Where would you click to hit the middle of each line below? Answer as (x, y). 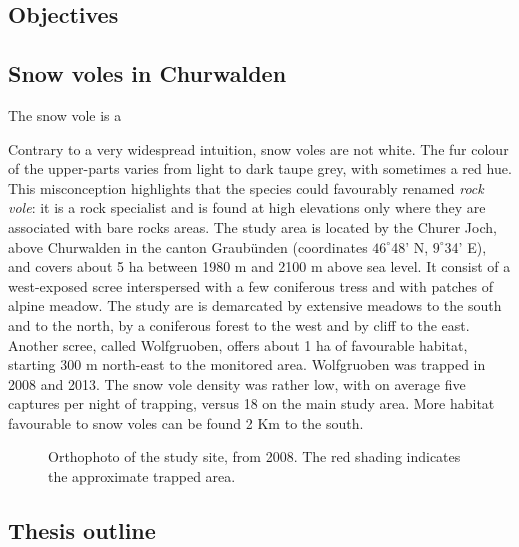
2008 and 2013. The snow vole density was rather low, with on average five (237, 383)
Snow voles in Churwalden (147, 73)
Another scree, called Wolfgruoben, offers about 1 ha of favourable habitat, (238, 344)
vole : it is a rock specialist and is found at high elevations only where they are (247, 207)
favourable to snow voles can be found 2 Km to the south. (186, 422)
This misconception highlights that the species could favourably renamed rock (246, 187)
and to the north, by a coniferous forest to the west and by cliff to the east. (239, 324)
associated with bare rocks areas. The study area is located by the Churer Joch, (252, 226)
